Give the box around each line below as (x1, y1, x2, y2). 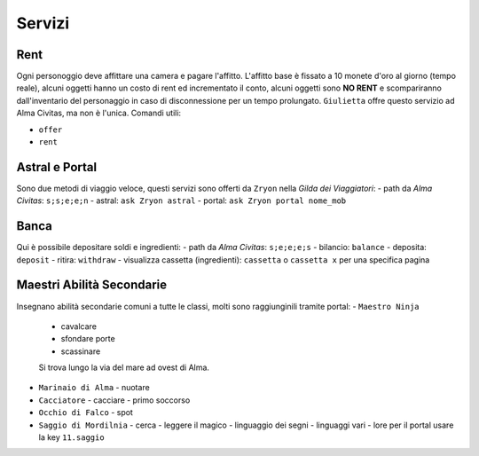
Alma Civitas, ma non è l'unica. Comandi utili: (16, 107, 182, 119)
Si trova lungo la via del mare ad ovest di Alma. (38, 362, 210, 373)
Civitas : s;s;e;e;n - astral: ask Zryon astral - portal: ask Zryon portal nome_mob (16, 195, 347, 206)
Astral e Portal (16, 160, 98, 175)
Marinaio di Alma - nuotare (38, 382, 150, 393)
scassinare (60, 346, 101, 357)
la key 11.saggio (38, 432, 106, 443)
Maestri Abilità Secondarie (16, 278, 168, 293)
